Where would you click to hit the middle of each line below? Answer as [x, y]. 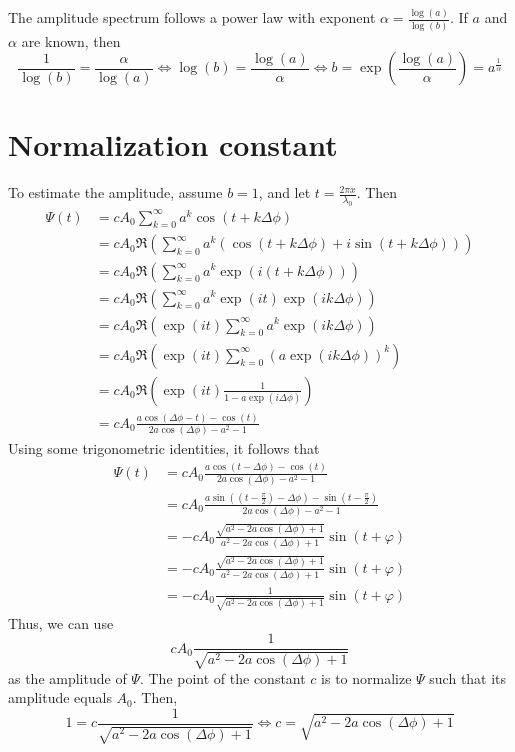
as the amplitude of [67, 677]
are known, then [71, 40]
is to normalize [366, 677]
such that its [468, 677]
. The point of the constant [222, 677]
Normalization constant [173, 144]
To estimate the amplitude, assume [115, 192]
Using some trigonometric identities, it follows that [164, 448]
